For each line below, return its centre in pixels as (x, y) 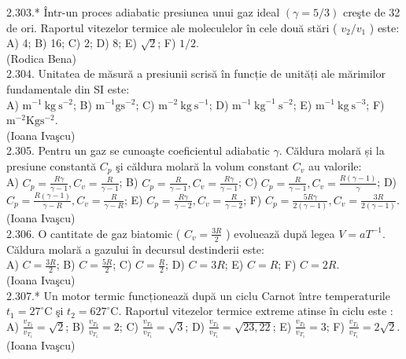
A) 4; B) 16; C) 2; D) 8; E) (72, 43)
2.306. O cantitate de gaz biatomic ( (94, 233)
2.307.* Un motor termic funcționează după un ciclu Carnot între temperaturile (198, 295)
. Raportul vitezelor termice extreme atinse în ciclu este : (256, 311)
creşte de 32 (371, 12)
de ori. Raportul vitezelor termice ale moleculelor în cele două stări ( (172, 27)
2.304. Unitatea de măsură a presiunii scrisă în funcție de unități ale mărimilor (196, 73)
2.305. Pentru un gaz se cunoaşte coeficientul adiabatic (138, 150)
